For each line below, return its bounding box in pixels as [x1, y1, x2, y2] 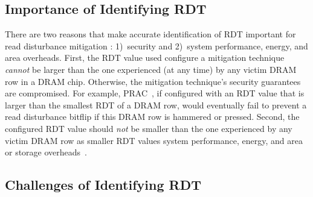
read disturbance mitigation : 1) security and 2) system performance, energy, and [5, 39, 308, 52]
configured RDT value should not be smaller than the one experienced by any [5, 122, 292, 134]
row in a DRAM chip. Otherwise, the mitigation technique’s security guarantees [5, 75, 301, 87]
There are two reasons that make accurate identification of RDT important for [5, 28, 296, 40]
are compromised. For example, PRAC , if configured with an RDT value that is [5, 87, 305, 99]
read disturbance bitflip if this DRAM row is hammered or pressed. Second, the [5, 110, 300, 123]
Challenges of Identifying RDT [5, 175, 201, 194]
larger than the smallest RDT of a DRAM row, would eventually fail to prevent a [5, 98, 307, 111]
